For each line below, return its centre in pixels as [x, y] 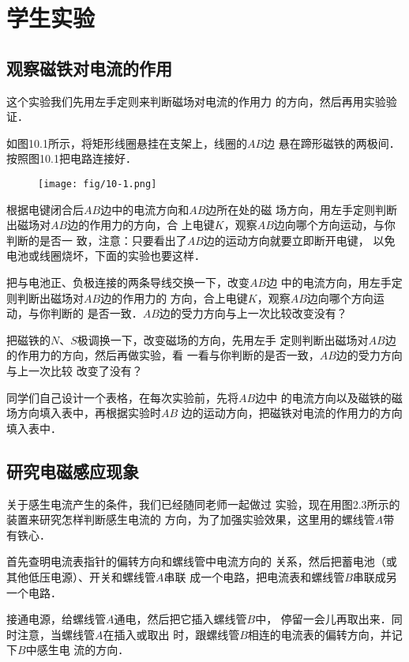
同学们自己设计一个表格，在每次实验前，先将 [122, 397]
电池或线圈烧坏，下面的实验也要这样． [106, 256]
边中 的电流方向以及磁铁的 [323, 397]
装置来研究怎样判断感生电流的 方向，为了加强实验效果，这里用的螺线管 [191, 519]
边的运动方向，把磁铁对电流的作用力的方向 [292, 413]
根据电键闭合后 [45, 209]
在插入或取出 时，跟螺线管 [171, 634]
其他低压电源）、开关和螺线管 [81, 576]
